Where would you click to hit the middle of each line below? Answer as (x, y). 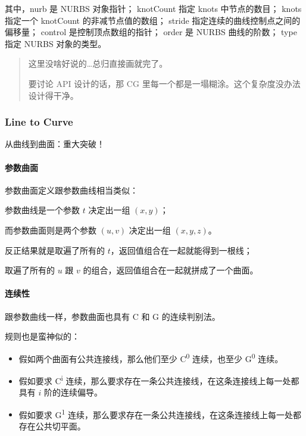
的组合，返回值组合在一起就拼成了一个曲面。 (171, 270)
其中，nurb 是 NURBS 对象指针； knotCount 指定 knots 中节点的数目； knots (153, 8)
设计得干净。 (53, 95)
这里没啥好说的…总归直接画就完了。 (98, 63)
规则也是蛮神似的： (42, 336)
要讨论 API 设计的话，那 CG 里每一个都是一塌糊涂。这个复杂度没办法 (164, 83)
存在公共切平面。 (52, 426)
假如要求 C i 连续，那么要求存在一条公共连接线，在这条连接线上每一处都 (159, 379)
